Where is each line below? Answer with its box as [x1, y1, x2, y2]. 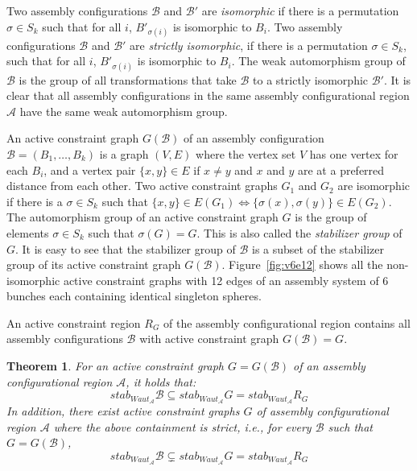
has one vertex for [309, 145, 398, 162]
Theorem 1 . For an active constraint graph [6, 357, 224, 374]
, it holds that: [126, 373, 196, 390]
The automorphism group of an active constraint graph [6, 209, 279, 225]
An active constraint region [6, 314, 141, 331]
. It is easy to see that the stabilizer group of [15, 240, 236, 257]
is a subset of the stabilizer [251, 240, 385, 257]
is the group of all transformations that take [19, 71, 237, 88]
